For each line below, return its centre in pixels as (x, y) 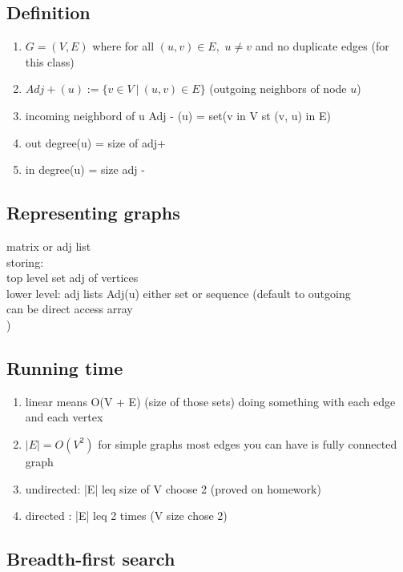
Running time (65, 367)
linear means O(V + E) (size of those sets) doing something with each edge (210, 401)
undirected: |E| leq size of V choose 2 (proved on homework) (173, 488)
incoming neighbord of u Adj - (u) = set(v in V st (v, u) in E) (178, 115)
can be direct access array (70, 309)
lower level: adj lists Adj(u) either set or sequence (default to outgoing (179, 293)
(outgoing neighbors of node (278, 89)
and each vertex (64, 417)
